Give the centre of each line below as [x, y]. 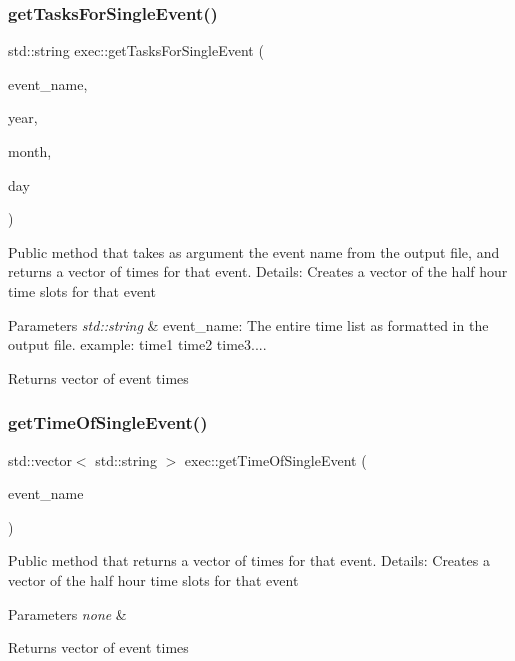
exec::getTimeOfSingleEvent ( [275, 459]
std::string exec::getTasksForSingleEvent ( [136, 50]
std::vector [40, 459]
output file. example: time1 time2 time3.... [137, 344]
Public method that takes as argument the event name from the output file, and [254, 251]
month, [30, 151]
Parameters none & [67, 613]
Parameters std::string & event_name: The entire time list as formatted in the [248, 324]
